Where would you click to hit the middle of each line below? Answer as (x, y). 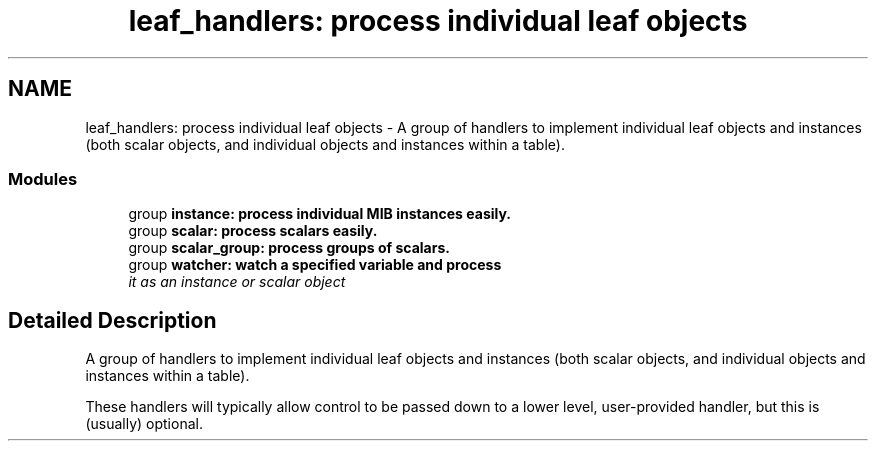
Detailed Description (112, 320)
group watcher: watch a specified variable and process (315, 265)
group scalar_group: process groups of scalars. (289, 248)
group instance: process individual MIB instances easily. (320, 214)
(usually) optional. (144, 424)
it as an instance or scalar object (237, 282)
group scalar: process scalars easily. (253, 231)
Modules (43, 178)
